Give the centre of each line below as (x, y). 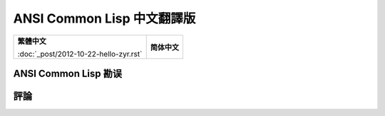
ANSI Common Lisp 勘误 (68, 73)
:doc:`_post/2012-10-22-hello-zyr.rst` (80, 54)
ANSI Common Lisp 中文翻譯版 (104, 18)
